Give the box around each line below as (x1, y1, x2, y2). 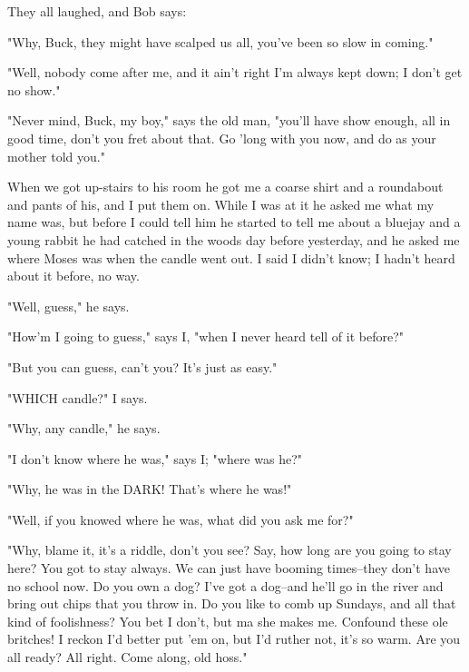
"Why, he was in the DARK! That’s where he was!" (7, 479, 292, 499)
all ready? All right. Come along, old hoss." (7, 647, 248, 667)
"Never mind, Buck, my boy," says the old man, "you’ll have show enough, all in (7, 111, 451, 130)
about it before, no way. (7, 266, 140, 285)
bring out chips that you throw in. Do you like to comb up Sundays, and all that (7, 594, 456, 613)
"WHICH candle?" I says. (7, 388, 148, 407)
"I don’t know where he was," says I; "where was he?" (7, 449, 302, 468)
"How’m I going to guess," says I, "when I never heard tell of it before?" (7, 327, 405, 346)
